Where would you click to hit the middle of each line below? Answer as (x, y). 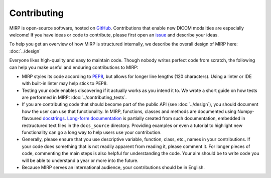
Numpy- (246, 111)
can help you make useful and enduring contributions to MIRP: (74, 67)
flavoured (32, 118)
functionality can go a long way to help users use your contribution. (92, 132)
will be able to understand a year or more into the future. (80, 160)
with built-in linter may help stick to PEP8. (65, 83)
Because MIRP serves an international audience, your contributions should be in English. (113, 167)
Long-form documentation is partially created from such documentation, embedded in (156, 118)
